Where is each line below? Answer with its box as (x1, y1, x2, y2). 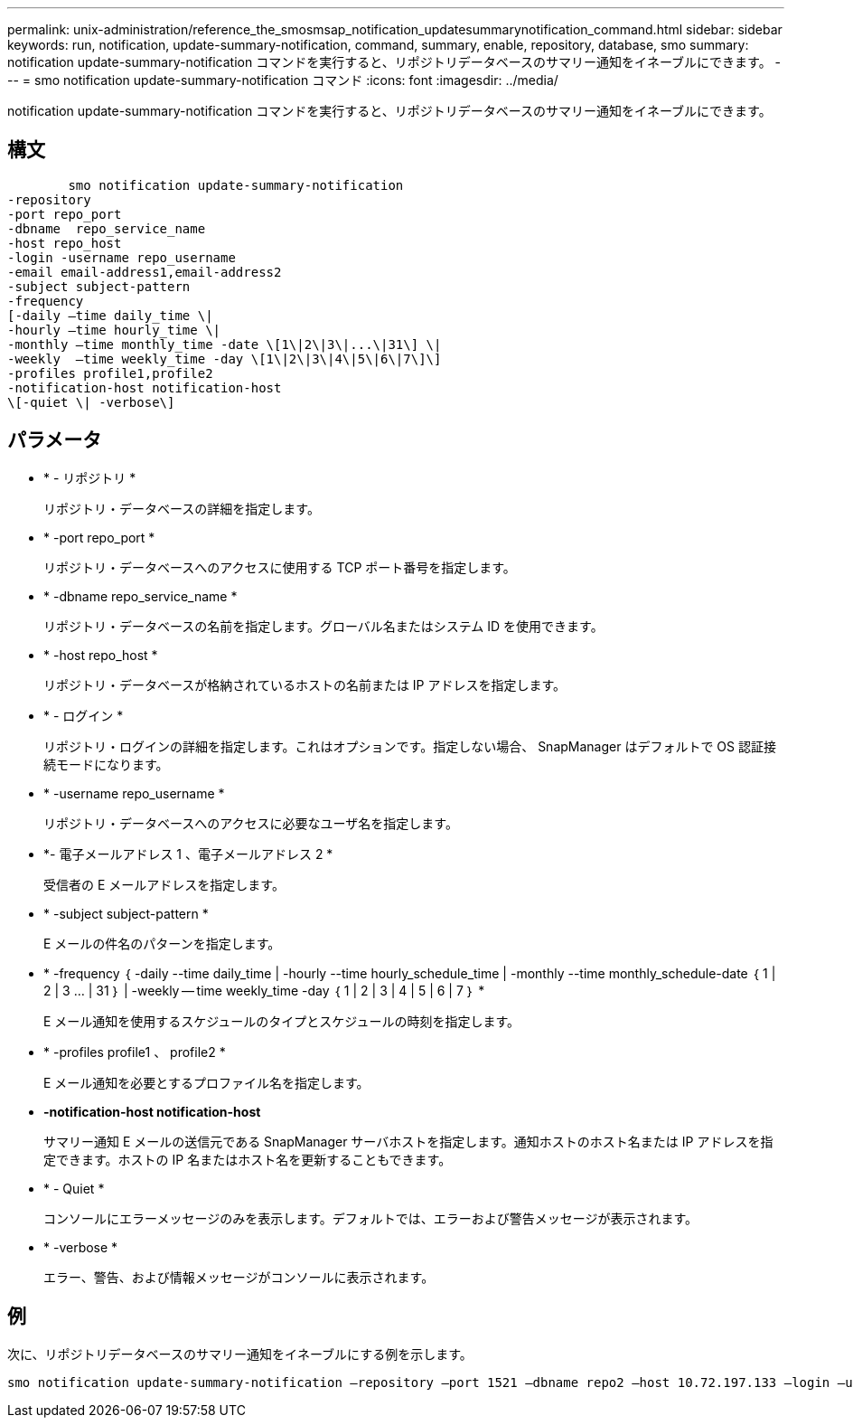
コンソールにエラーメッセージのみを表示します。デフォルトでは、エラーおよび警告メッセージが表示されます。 (43, 1210, 698, 1226)
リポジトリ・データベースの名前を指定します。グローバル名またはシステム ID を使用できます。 (43, 618, 604, 634)
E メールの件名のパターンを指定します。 (43, 935, 281, 951)
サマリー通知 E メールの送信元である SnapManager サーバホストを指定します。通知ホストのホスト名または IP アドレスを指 (43, 1133, 773, 1149)
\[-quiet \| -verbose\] (7, 394, 175, 410)
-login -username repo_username (7, 250, 236, 265)
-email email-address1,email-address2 (7, 264, 282, 279)
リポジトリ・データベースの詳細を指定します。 (43, 500, 320, 516)
